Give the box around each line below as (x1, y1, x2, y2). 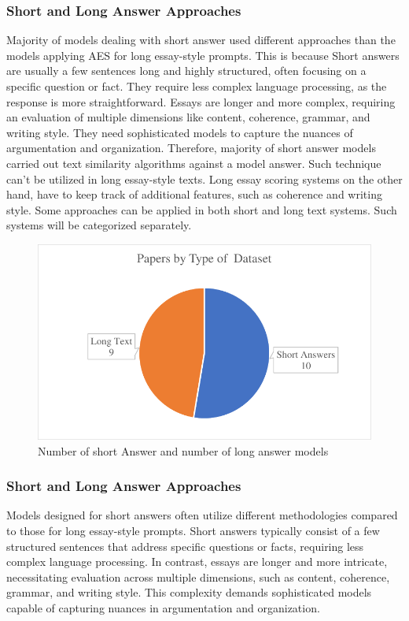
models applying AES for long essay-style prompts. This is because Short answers (6, 46, 400, 63)
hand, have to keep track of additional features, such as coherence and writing (6, 186, 382, 203)
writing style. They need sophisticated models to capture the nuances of (6, 124, 353, 140)
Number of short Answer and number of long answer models (38, 442, 329, 459)
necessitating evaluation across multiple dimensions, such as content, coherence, (6, 568, 390, 585)
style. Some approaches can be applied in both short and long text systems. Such (6, 201, 397, 218)
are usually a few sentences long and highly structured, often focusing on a (6, 62, 367, 79)
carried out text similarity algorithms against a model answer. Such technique (6, 154, 381, 171)
